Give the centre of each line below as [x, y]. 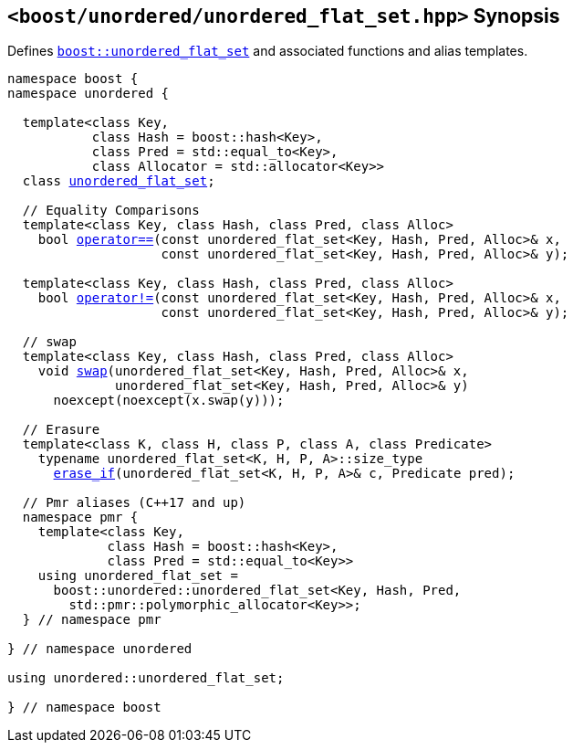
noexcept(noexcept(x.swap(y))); [169, 401]
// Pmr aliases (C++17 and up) [134, 503]
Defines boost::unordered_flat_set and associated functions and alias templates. [268, 51]
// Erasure [61, 430]
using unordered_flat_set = [138, 576]
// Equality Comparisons [111, 211]
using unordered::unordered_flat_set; [146, 678]
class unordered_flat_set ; [119, 181]
